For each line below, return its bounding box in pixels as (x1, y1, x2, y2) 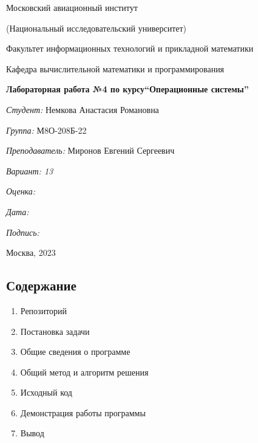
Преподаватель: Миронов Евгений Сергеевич (6, 144, 175, 157)
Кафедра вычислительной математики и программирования (6, 62, 225, 75)
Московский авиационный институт (6, 1, 138, 13)
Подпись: (6, 225, 39, 238)
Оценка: (6, 185, 36, 197)
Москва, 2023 (6, 246, 56, 259)
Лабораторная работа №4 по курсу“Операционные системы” (6, 83, 249, 95)
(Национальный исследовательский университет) (6, 21, 187, 34)
